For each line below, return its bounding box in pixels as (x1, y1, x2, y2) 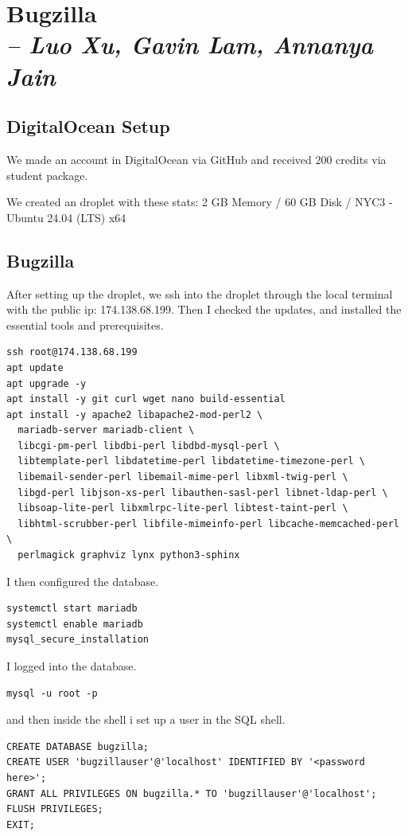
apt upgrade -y (6, 377, 87, 389)
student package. (6, 166, 88, 183)
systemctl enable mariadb (6, 618, 143, 630)
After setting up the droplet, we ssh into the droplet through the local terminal (6, 285, 393, 302)
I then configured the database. (6, 572, 159, 589)
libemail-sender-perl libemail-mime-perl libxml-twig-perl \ (17, 471, 348, 483)
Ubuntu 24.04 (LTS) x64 (6, 209, 126, 225)
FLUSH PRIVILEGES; (6, 803, 103, 815)
